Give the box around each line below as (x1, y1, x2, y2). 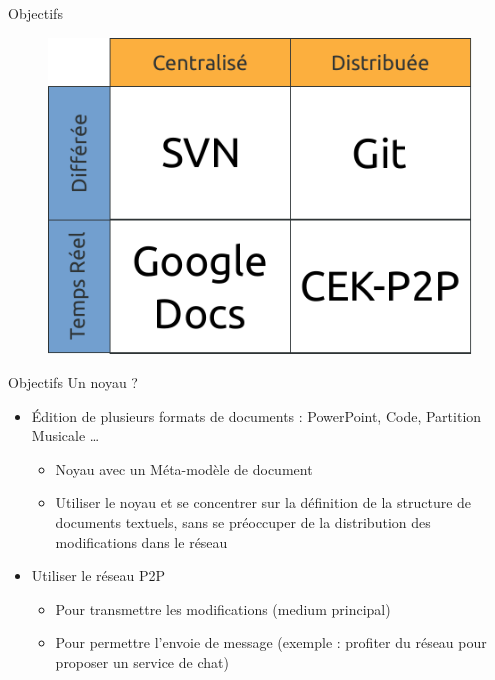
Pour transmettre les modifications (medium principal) (55, 598, 391, 619)
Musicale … (31, 425, 100, 446)
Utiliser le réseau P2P (31, 565, 166, 586)
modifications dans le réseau (55, 531, 228, 552)
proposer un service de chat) (55, 652, 229, 672)
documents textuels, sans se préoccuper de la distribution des (55, 512, 431, 533)
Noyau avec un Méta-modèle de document (55, 458, 313, 479)
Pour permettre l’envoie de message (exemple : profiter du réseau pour (55, 632, 487, 653)
